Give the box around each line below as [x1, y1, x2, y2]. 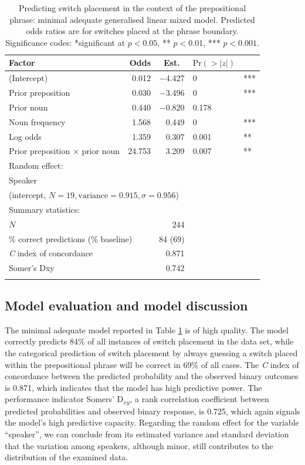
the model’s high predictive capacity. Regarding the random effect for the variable [5, 416, 299, 429]
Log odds [9, 130, 42, 142]
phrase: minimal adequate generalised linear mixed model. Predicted [9, 13, 255, 25]
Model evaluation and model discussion [5, 296, 248, 314]
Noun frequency [9, 115, 66, 128]
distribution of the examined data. [5, 451, 128, 463]
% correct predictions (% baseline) [9, 232, 133, 245]
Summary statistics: [9, 203, 80, 215]
